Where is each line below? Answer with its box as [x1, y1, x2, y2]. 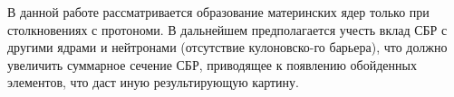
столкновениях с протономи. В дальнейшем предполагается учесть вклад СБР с [7, 20, 448, 39]
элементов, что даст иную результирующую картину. [7, 73, 299, 92]
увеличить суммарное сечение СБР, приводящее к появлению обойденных [7, 55, 417, 74]
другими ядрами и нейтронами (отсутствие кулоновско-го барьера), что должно [7, 38, 448, 57]
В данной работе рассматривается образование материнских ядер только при [7, 3, 430, 21]
